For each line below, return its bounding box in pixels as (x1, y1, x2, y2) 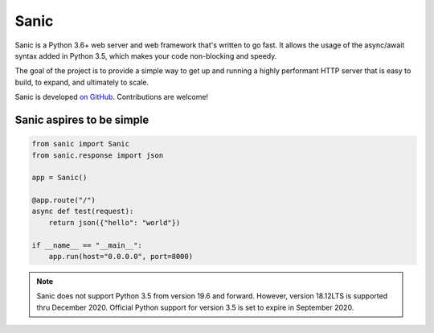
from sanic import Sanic (31, 139, 130, 149)
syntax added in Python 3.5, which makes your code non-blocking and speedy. (14, 51, 277, 60)
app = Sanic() (31, 173, 88, 183)
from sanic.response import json (31, 150, 164, 160)
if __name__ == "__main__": (31, 240, 142, 249)
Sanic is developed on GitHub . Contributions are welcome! (14, 92, 209, 102)
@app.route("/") (31, 195, 96, 205)
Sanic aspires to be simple (14, 113, 149, 126)
